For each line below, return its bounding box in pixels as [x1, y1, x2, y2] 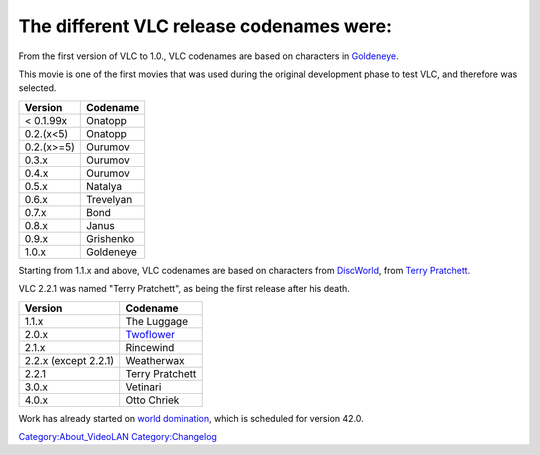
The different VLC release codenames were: [18, 15, 393, 37]
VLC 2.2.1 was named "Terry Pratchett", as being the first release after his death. [18, 283, 350, 295]
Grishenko [85, 231, 135, 245]
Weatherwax [125, 353, 185, 367]
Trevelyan [85, 192, 133, 206]
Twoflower [125, 327, 175, 341]
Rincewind [125, 340, 175, 354]
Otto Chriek [125, 393, 180, 407]
